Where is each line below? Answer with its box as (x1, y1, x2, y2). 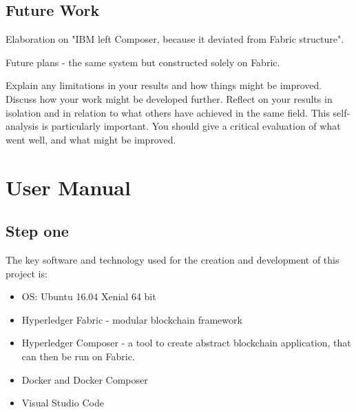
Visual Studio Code (21, 395, 104, 410)
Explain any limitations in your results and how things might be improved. (6, 78, 322, 92)
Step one (6, 220, 69, 242)
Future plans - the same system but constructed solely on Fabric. (6, 55, 280, 69)
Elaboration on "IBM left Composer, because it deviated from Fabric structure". (6, 32, 344, 46)
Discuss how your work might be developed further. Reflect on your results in (6, 91, 333, 106)
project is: (6, 266, 48, 280)
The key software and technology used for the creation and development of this (6, 252, 339, 266)
